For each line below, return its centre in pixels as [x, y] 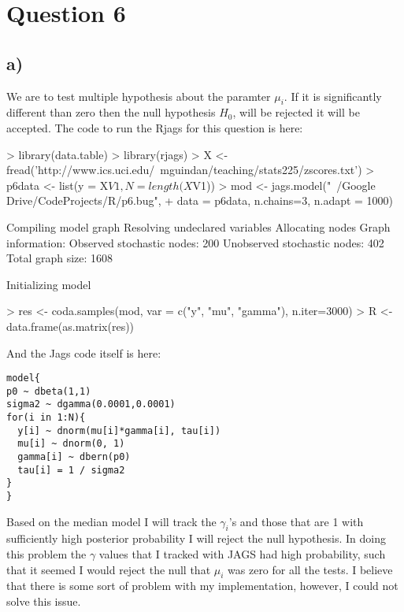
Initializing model [49, 284]
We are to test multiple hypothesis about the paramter [139, 96]
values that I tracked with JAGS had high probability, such [242, 554]
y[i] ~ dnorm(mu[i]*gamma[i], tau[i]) [119, 430]
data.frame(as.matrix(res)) [70, 326]
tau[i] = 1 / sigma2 [71, 470]
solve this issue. [44, 601]
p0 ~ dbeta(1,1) [49, 391]
